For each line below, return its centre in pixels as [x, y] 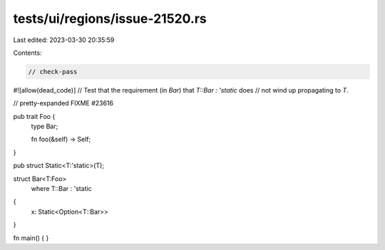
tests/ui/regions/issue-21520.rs [110, 19]
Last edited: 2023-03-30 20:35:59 [64, 40]
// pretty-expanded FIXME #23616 [63, 103]
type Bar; [45, 126]
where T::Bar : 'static [61, 189]
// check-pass [53, 72]
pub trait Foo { [34, 116]
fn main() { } [31, 238]
